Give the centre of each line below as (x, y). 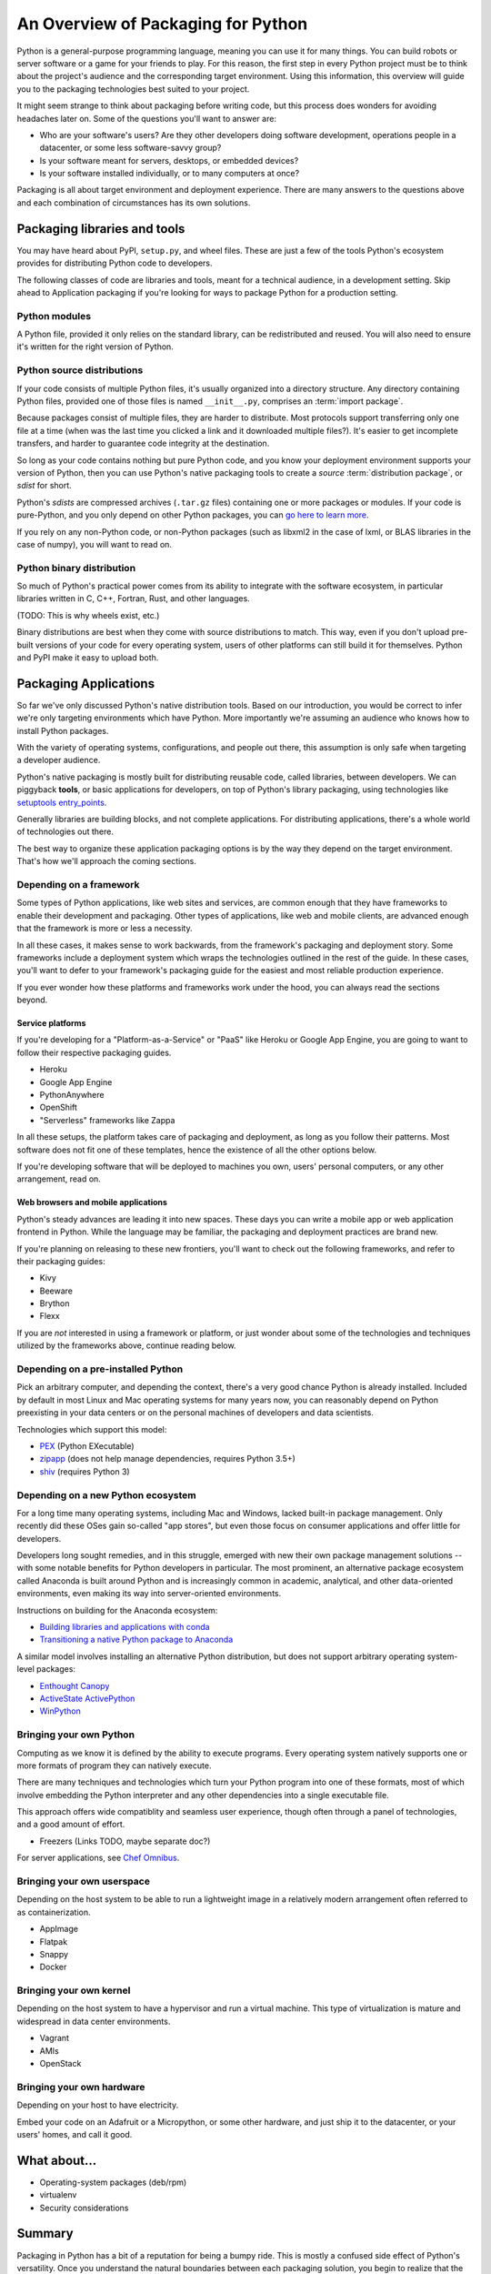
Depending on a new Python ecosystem (107, 1494)
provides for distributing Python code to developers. (115, 263)
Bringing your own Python (76, 1735)
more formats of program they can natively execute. (114, 1766)
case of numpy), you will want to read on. (95, 544)
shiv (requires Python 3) (85, 1471)
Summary (45, 2234)
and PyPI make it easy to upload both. (88, 657)
